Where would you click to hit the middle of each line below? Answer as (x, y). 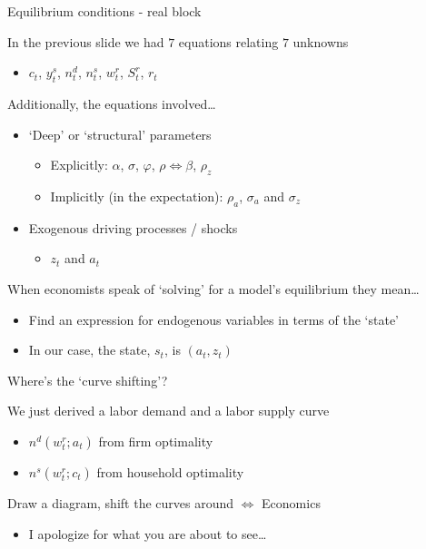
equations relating (228, 41)
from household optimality (170, 471)
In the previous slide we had (86, 41)
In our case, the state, (89, 350)
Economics (291, 502)
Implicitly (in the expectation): (137, 196)
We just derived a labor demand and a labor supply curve (168, 411)
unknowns (321, 41)
